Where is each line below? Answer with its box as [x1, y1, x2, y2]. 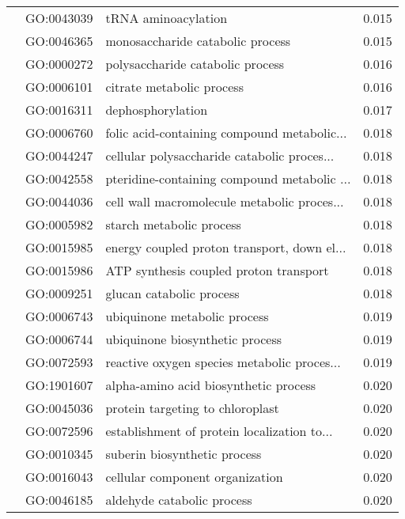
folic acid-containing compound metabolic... [105, 123, 347, 142]
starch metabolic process [105, 215, 241, 233]
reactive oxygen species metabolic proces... [105, 353, 341, 371]
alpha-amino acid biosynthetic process [105, 376, 316, 394]
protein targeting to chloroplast [105, 399, 279, 417]
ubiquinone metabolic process [105, 307, 269, 325]
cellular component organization [105, 468, 283, 486]
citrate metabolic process [105, 78, 244, 96]
